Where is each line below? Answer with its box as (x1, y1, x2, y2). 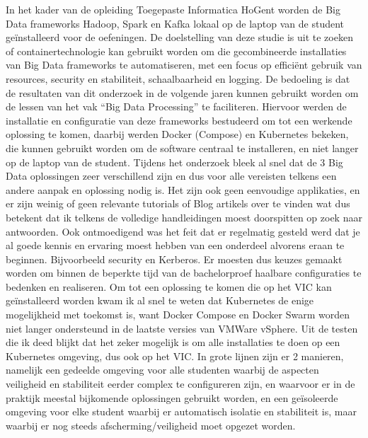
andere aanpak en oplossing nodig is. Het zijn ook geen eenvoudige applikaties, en (6, 182, 360, 197)
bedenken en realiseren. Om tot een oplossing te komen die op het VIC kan (6, 279, 332, 294)
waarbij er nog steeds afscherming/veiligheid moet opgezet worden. (6, 417, 296, 432)
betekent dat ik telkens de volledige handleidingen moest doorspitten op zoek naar (6, 209, 362, 224)
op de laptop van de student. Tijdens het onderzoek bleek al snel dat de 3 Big (6, 154, 343, 169)
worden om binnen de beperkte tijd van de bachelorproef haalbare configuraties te (6, 265, 362, 280)
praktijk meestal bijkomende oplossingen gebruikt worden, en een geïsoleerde (6, 390, 338, 405)
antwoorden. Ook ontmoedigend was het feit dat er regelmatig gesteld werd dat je (6, 224, 360, 238)
